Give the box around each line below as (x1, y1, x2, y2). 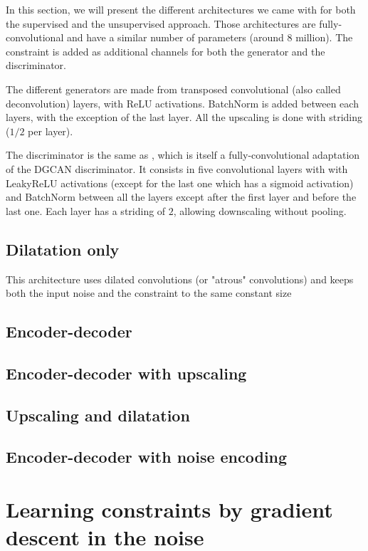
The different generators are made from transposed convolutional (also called (6, 81, 341, 96)
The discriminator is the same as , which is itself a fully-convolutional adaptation (6, 147, 360, 162)
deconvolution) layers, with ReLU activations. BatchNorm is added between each (6, 95, 359, 110)
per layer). (28, 123, 73, 138)
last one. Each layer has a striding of (6, 203, 166, 218)
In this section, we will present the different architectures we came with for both (6, 2, 356, 16)
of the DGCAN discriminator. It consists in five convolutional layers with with (6, 161, 348, 176)
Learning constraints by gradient (6, 495, 333, 524)
